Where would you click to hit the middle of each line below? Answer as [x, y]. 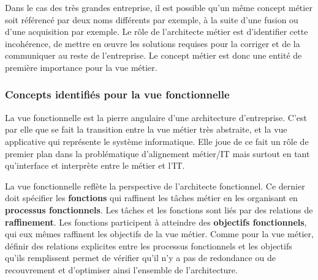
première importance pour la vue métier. [81, 67]
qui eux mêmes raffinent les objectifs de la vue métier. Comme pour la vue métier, [159, 234]
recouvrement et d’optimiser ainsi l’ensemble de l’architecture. [121, 269]
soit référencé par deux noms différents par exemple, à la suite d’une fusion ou [152, 19]
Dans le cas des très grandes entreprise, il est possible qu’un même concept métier [159, 7]
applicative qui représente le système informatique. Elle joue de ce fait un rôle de [157, 141]
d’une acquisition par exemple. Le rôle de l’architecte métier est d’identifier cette [157, 31]
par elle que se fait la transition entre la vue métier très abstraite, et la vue [146, 129]
